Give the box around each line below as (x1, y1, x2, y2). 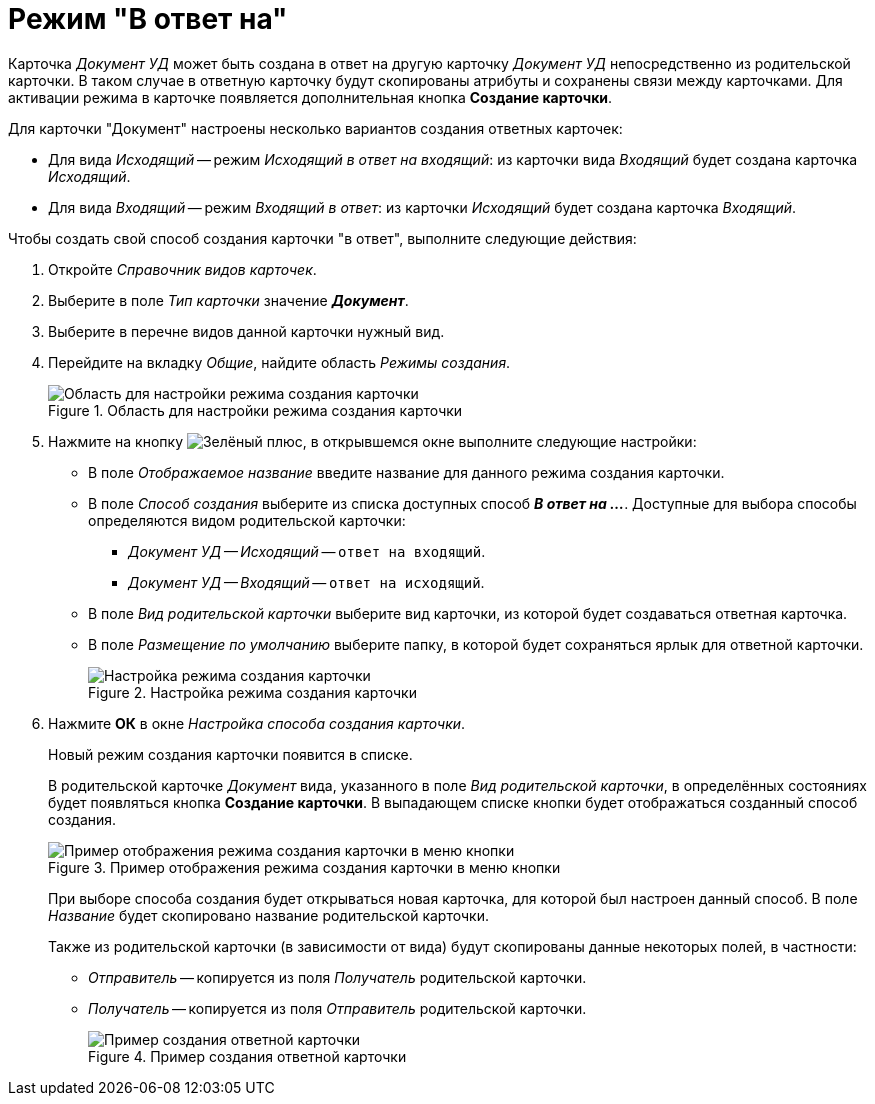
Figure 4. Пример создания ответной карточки (88, 1047, 407, 1065)
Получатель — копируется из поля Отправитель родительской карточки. (88, 999, 587, 1017)
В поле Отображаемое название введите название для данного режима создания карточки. (88, 463, 725, 481)
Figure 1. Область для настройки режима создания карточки (48, 401, 463, 419)
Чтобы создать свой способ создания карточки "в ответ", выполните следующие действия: (8, 229, 637, 247)
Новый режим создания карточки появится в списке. (48, 745, 413, 763)
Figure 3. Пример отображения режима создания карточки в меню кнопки (48, 858, 561, 876)
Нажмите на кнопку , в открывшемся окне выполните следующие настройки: (48, 432, 697, 450)
